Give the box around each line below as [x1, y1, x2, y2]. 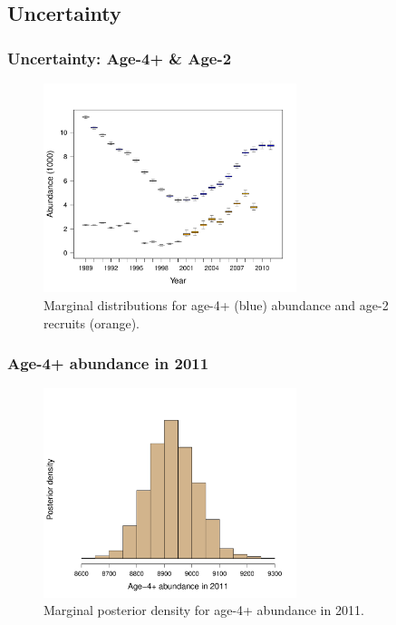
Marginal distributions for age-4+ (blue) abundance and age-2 [43, 295, 389, 314]
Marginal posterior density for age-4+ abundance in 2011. [43, 601, 364, 620]
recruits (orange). [43, 313, 140, 332]
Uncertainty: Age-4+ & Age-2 [7, 46, 232, 69]
